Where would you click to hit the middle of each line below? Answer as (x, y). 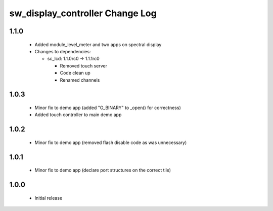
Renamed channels (80, 80)
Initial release (49, 198)
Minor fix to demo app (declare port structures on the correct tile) (103, 170)
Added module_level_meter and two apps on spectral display (98, 44)
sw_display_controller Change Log (83, 13)
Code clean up (75, 73)
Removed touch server (84, 65)
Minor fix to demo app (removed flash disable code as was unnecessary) (111, 143)
